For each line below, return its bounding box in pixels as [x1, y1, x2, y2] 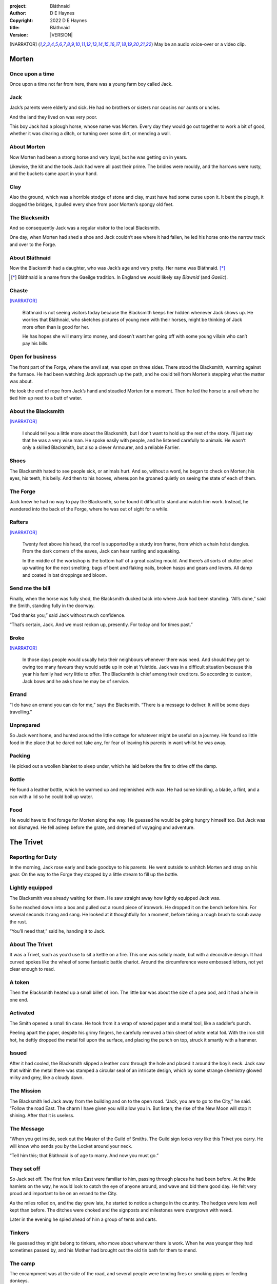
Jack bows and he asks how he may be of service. [22, 678, 129, 684]
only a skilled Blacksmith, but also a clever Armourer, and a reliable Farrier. [22, 444, 180, 450]
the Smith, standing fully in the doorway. [9, 602, 95, 609]
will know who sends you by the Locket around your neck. [9, 1143, 133, 1149]
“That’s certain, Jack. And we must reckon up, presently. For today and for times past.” [9, 621, 193, 628]
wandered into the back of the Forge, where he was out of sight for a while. [9, 506, 169, 512]
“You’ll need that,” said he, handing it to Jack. [9, 928, 106, 934]
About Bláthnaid [9, 254, 51, 261]
